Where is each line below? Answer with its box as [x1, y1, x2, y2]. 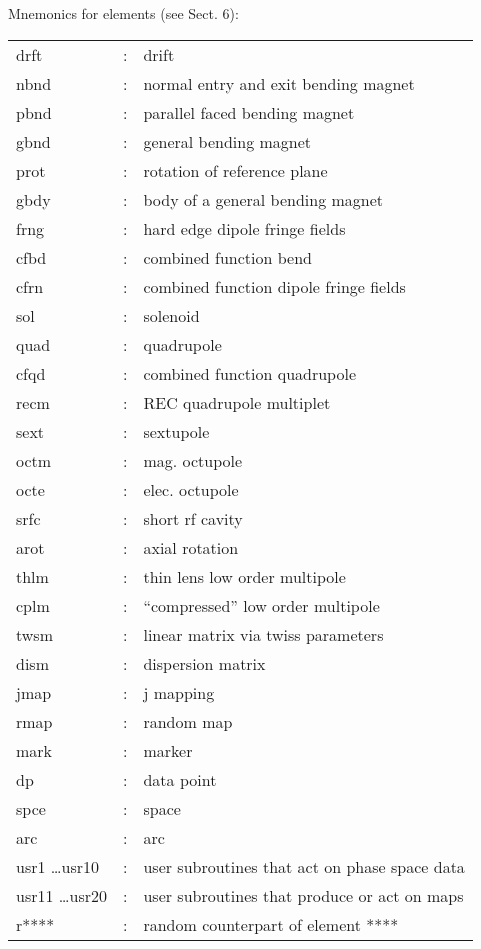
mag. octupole [143, 448, 243, 472]
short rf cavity [143, 506, 243, 530]
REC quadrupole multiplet [143, 390, 331, 414]
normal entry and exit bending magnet [143, 71, 415, 95]
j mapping [143, 680, 215, 704]
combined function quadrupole [143, 361, 356, 385]
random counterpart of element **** [143, 912, 399, 936]
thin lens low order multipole [143, 564, 346, 588]
